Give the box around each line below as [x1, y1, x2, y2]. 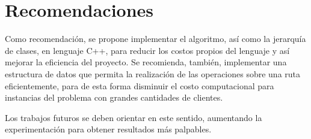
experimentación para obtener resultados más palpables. [5, 123, 212, 135]
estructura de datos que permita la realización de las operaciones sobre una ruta [5, 67, 301, 80]
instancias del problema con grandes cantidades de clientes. [5, 91, 223, 104]
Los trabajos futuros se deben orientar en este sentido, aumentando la [5, 111, 262, 123]
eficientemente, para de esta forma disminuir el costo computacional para [5, 79, 274, 92]
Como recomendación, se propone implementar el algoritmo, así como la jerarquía [5, 32, 306, 45]
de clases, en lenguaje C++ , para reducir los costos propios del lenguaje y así [5, 44, 290, 56]
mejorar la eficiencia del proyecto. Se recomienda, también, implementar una [5, 56, 287, 68]
